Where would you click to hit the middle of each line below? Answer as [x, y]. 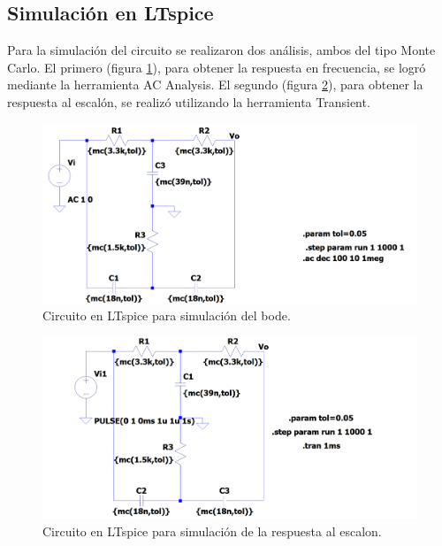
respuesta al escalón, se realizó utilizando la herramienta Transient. [189, 101]
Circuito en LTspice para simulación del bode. [167, 315]
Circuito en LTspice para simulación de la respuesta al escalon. [212, 531]
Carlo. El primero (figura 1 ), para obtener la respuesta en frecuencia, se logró [217, 67]
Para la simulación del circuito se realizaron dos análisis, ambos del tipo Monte [221, 50]
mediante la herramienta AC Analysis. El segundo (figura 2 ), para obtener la [215, 85]
